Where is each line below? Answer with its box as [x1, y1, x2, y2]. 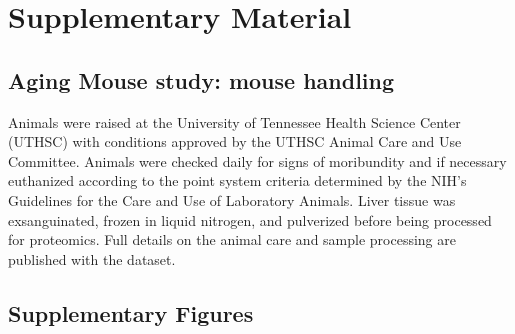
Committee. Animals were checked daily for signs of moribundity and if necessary [8, 150, 507, 171]
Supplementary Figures [8, 297, 254, 328]
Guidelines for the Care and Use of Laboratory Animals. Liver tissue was [8, 189, 456, 210]
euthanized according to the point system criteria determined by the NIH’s [8, 170, 467, 191]
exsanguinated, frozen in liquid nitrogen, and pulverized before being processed [8, 209, 492, 230]
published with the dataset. [8, 248, 176, 269]
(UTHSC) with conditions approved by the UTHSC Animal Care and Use [8, 131, 462, 152]
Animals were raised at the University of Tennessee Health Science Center [8, 111, 461, 132]
